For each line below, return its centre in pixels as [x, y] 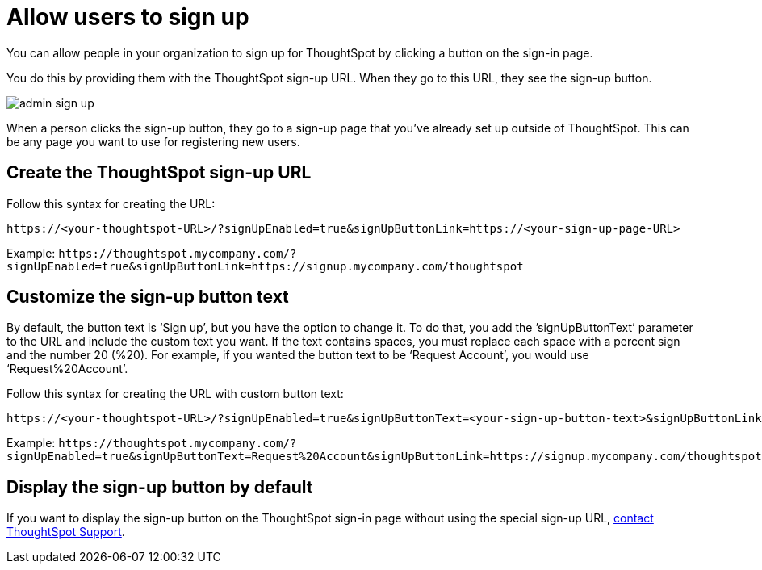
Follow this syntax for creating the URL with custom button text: [175, 394]
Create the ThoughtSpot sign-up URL [159, 173]
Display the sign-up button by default [160, 487]
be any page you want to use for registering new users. [153, 141]
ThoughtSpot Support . [66, 532]
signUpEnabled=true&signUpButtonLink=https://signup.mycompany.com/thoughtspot [265, 266]
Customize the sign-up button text [148, 297]
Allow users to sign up [128, 17]
